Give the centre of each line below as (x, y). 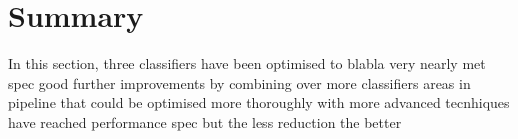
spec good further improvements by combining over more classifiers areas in (239, 82)
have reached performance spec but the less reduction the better (205, 121)
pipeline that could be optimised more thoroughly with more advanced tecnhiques (259, 102)
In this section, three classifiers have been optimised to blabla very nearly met (247, 63)
